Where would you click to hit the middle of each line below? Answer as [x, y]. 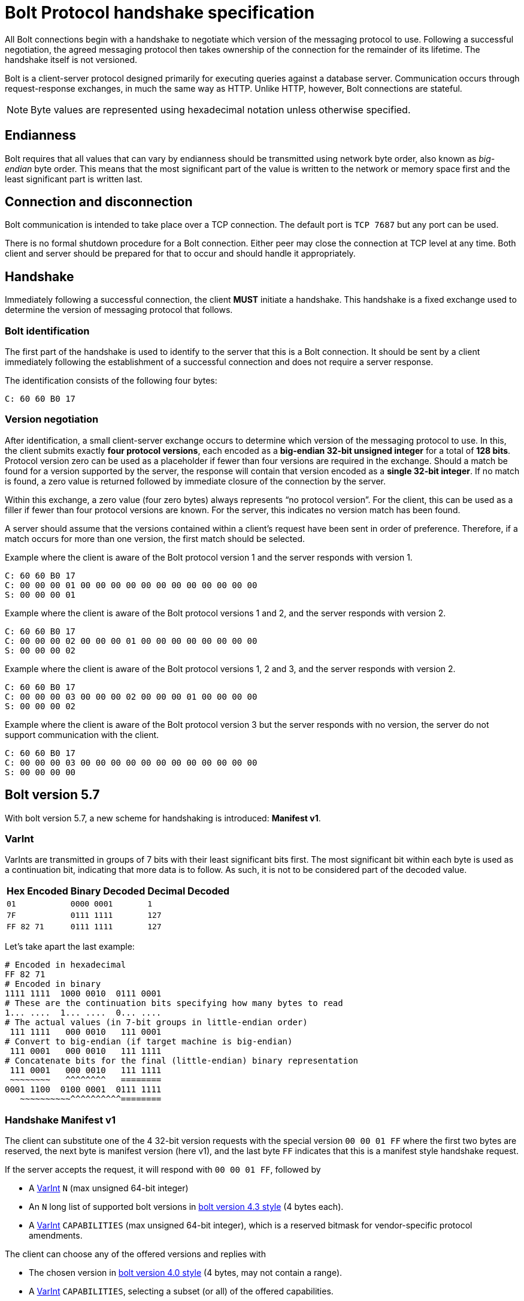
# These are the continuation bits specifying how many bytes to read [174, 1003]
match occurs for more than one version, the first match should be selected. [155, 538]
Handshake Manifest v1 [60, 1120]
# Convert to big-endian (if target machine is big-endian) [149, 1042]
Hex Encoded [37, 891]
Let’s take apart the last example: [70, 947]
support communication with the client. [82, 734]
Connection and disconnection [99, 202]
